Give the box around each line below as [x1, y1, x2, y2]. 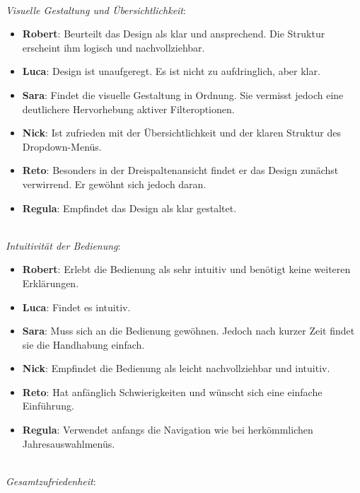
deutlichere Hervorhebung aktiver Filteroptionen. [22, 101, 235, 116]
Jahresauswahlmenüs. [22, 436, 115, 451]
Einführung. [22, 398, 74, 413]
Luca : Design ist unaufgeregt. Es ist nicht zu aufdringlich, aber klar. [22, 64, 320, 79]
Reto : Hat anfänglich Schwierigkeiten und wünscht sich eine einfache [22, 384, 323, 399]
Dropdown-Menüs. [22, 139, 102, 153]
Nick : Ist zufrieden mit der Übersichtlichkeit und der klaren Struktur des [22, 125, 341, 140]
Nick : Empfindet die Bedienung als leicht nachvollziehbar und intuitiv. [22, 361, 330, 376]
